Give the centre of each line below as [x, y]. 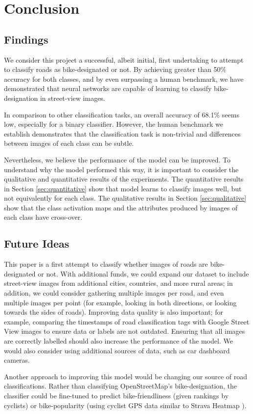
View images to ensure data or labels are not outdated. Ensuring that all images [125, 331]
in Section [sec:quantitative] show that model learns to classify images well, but [123, 188]
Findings [26, 39]
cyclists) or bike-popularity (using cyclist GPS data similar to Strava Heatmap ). [125, 405]
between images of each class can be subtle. [69, 143]
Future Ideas [37, 243]
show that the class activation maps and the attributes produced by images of [121, 207]
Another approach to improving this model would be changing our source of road [126, 376]
